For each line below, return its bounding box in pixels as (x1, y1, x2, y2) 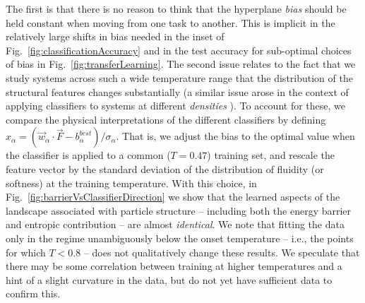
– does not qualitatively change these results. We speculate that (83, 244, 360, 259)
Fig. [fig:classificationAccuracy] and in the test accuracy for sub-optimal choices (6, 42, 352, 57)
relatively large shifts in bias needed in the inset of (6, 29, 225, 44)
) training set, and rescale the (207, 148, 335, 162)
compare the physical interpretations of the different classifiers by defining (6, 112, 326, 126)
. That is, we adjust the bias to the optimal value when (116, 129, 355, 143)
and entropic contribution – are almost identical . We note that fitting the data (6, 217, 345, 232)
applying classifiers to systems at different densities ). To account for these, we (6, 98, 345, 113)
